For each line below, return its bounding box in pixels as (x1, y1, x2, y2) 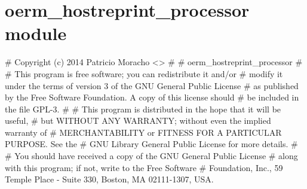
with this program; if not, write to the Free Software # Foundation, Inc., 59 (5, 161, 283, 173)
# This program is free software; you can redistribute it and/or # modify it (5, 67, 283, 80)
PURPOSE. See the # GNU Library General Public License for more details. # (5, 138, 298, 150)
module (5, 21, 67, 45)
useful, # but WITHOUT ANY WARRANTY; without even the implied (5, 114, 271, 127)
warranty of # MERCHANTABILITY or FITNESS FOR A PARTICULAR (5, 126, 282, 138)
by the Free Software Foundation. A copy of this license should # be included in (5, 91, 299, 103)
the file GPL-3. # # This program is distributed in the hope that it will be (5, 102, 281, 115)
